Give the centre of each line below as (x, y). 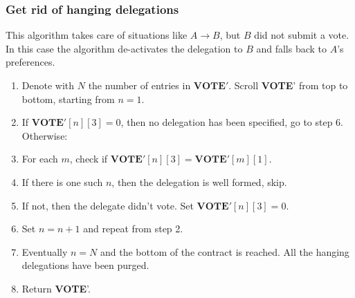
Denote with (48, 85)
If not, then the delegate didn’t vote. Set (108, 205)
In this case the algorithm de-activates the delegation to (124, 48)
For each (40, 159)
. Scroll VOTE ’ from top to (288, 85)
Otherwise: (45, 135)
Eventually (45, 251)
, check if (89, 159)
